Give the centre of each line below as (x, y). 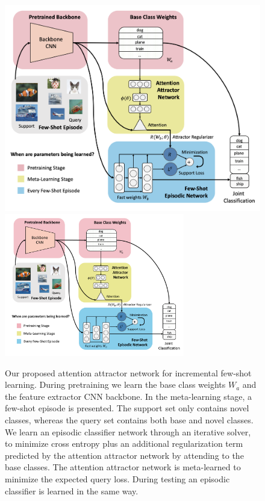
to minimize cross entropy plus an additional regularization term (124, 443)
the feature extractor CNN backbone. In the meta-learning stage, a (129, 396)
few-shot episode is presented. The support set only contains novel (127, 408)
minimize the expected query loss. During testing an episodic (117, 478)
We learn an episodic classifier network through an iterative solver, (128, 431)
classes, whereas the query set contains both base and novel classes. (129, 419)
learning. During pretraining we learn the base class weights (115, 384)
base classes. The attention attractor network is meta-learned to (123, 467)
